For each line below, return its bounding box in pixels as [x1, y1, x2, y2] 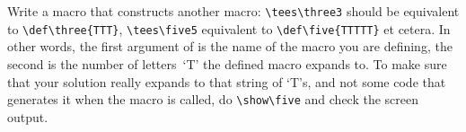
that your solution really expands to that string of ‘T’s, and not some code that [7, 72, 446, 91]
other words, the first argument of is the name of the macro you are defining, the [7, 37, 453, 56]
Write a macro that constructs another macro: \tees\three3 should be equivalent [7, 2, 460, 20]
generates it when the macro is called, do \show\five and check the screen [7, 90, 419, 109]
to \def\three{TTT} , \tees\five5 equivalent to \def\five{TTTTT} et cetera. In [7, 19, 451, 38]
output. [7, 107, 48, 126]
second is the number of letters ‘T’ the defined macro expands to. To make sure [7, 54, 447, 73]
